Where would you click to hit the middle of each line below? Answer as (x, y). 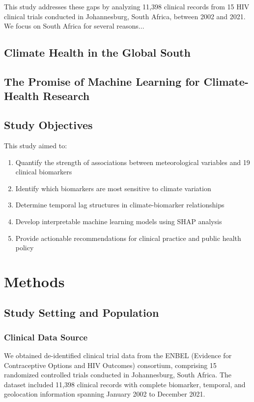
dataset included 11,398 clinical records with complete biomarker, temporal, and (125, 384)
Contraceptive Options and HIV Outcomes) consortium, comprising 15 (110, 365)
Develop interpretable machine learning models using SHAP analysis (119, 221)
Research (66, 96)
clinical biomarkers (44, 172)
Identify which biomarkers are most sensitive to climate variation (113, 188)
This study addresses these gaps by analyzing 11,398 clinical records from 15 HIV (127, 6)
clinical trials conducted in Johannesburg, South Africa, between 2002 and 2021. (125, 16)
